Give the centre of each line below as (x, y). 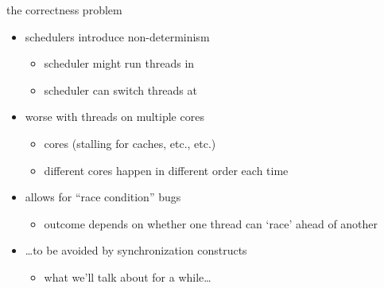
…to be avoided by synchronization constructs (136, 250)
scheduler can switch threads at (120, 90)
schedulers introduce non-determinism (117, 36)
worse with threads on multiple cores (114, 117)
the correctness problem (64, 10)
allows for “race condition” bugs (103, 197)
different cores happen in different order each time (166, 170)
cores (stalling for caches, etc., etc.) (130, 143)
